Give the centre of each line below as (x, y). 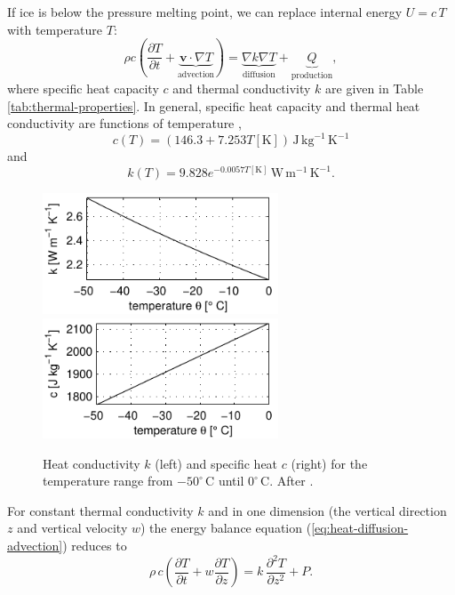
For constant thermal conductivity (100, 510)
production (312, 75)
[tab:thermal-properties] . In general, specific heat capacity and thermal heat (214, 105)
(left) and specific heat (216, 463)
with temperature (55, 29)
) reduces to (95, 545)
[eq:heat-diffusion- (360, 528)
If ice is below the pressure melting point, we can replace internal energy (205, 12)
